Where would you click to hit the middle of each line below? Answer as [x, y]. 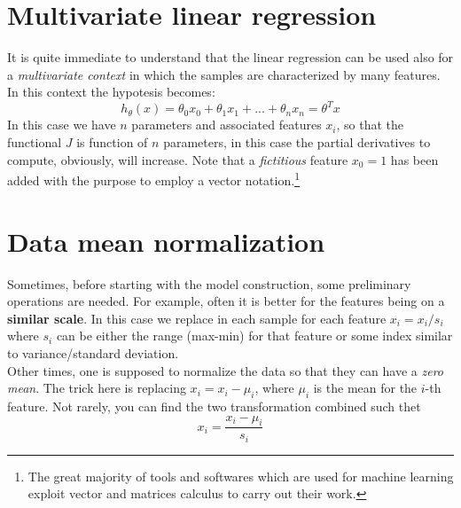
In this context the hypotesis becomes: [111, 92]
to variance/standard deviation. [93, 352]
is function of [112, 142]
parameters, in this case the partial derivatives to [297, 142]
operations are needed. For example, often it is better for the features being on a [226, 301]
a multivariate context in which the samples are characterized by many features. [224, 74]
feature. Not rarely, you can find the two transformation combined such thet [214, 406]
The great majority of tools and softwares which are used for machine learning [241, 476]
